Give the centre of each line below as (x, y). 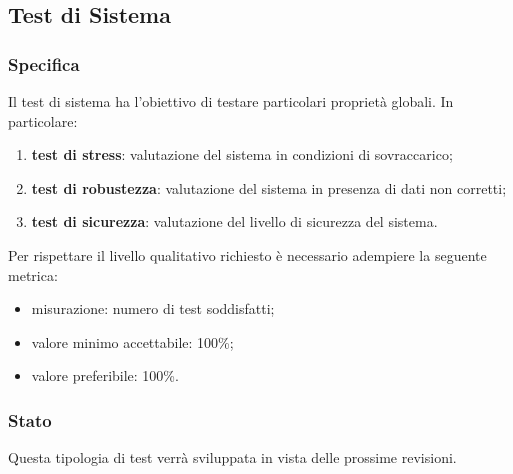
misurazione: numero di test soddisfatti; (153, 308)
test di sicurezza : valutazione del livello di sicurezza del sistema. (234, 221)
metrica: (33, 274)
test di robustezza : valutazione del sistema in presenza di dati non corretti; (269, 187)
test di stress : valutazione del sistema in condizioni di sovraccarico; (242, 154)
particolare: (43, 120)
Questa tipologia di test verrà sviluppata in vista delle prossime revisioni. (232, 457)
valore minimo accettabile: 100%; (132, 341)
